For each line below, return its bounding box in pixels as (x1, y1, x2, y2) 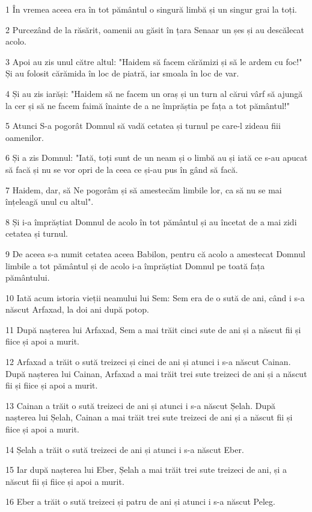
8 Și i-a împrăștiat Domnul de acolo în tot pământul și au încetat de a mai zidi (5, 215, 297, 228)
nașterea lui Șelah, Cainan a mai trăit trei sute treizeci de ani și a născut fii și (5, 411, 293, 423)
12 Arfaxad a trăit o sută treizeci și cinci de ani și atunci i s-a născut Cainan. (5, 355, 291, 368)
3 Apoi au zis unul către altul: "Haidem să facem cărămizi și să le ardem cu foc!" (5, 55, 302, 67)
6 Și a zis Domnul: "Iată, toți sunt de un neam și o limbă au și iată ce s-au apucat (5, 151, 308, 164)
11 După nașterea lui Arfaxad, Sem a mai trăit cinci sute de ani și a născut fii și (5, 323, 301, 336)
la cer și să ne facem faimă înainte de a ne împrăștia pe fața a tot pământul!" (5, 99, 290, 111)
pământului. (5, 271, 50, 284)
